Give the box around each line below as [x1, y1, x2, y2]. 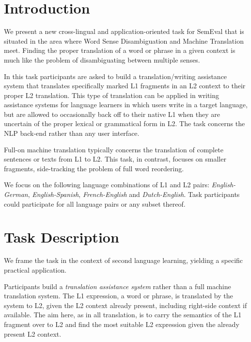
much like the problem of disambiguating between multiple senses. [4, 54, 200, 65]
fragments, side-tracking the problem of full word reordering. [4, 163, 184, 173]
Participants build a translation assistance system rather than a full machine [4, 281, 231, 291]
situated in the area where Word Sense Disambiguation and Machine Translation [4, 35, 244, 46]
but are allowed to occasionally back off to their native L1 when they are [4, 109, 220, 119]
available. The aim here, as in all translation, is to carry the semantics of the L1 [4, 309, 242, 320]
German [4, 189, 28, 199]
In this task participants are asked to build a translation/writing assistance [4, 71, 227, 81]
